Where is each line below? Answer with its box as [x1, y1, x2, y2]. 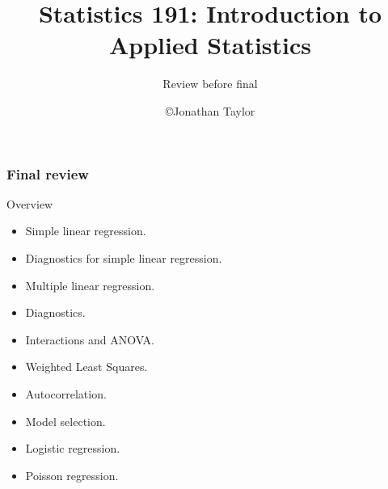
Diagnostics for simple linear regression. [25, 249, 222, 266]
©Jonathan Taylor [165, 102, 255, 119]
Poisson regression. [25, 466, 119, 483]
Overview [6, 195, 53, 212]
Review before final [162, 75, 258, 92]
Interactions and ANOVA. [25, 331, 154, 348]
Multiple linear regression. [25, 276, 155, 293]
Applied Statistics [108, 28, 312, 61]
